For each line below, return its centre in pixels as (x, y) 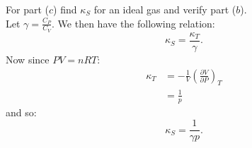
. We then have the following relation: (133, 23)
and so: (21, 112)
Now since (28, 59)
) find (65, 9)
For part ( (27, 9)
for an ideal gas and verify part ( (165, 9)
